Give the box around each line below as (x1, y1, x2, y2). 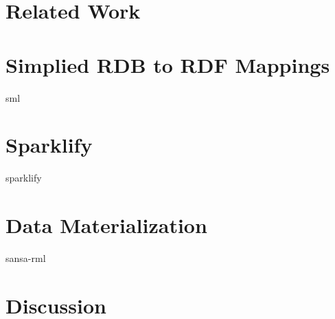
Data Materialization (5, 211, 207, 239)
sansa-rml (5, 250, 46, 265)
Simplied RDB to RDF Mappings (5, 50, 330, 78)
